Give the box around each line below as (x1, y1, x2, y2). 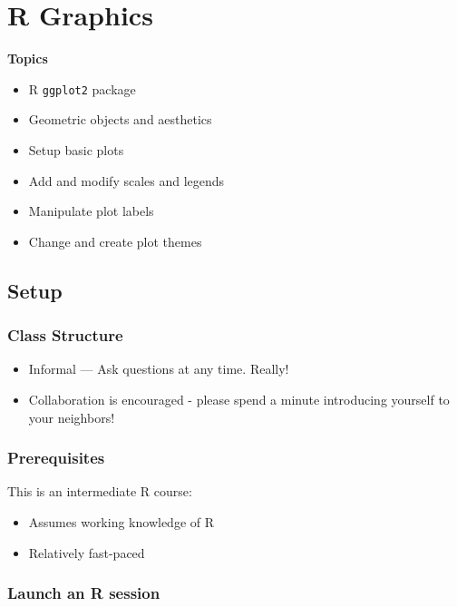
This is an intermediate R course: (7, 482, 192, 501)
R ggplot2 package (28, 79, 136, 98)
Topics (7, 49, 48, 68)
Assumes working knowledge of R (28, 512, 215, 531)
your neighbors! (28, 407, 115, 426)
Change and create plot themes (28, 231, 202, 250)
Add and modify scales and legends (28, 171, 225, 190)
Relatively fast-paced (28, 543, 145, 562)
